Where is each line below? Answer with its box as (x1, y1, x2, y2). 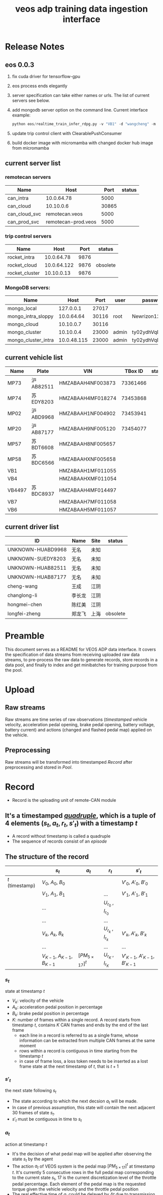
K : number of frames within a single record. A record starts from (12, 1017, 141, 1022)
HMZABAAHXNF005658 (59, 456, 116, 463)
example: (12, 112, 31, 118)
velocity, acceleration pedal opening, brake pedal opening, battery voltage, (5, 721, 155, 727)
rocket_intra (7, 253, 35, 260)
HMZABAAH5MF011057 (59, 506, 116, 513)
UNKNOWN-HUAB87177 (7, 574, 67, 580)
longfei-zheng (7, 610, 41, 617)
